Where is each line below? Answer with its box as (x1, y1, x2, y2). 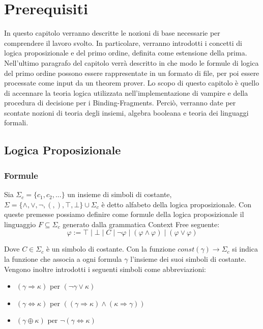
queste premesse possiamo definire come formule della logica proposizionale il (4, 209, 244, 220)
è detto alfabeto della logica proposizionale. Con (101, 199, 251, 209)
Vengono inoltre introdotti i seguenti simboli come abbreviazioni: (4, 263, 206, 274)
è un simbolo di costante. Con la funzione (46, 243, 176, 254)
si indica (232, 243, 258, 254)
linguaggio (4, 218, 36, 229)
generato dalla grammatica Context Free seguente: (63, 218, 220, 229)
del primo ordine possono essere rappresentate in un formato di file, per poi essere (4, 67, 259, 78)
